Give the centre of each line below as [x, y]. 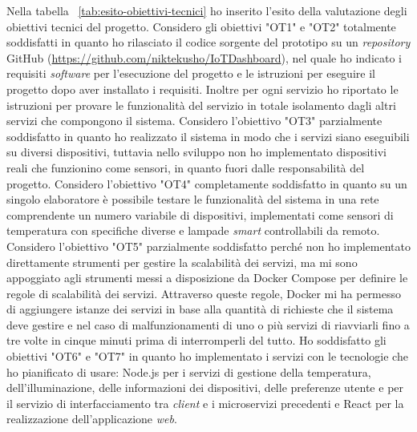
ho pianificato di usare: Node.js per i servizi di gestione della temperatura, [189, 371]
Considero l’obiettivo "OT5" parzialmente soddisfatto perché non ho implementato [208, 246]
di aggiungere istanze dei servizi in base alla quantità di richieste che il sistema [200, 309]
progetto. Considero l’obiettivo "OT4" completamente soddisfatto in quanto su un [207, 183]
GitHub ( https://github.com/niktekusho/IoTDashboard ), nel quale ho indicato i [204, 57]
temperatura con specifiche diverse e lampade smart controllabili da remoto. [193, 230]
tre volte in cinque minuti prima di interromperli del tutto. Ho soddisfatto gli [196, 340]
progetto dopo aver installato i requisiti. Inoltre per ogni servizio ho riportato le [202, 89]
